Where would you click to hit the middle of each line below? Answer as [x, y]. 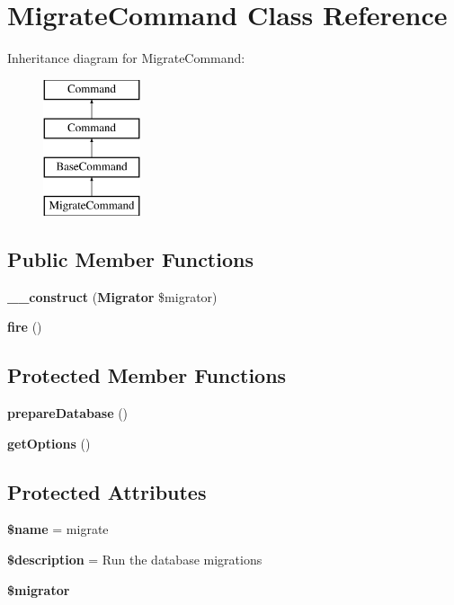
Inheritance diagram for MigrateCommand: [126, 58]
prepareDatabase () [68, 413]
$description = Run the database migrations [135, 560]
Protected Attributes [107, 491]
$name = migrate [58, 529]
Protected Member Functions [147, 375]
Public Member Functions [130, 258]
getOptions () [49, 443]
